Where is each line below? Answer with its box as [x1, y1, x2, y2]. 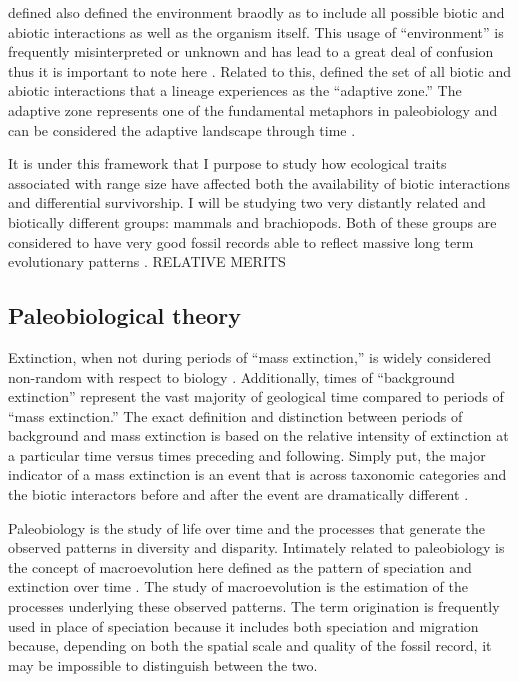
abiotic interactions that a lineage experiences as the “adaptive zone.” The [8, 80, 462, 101]
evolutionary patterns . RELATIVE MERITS [8, 251, 286, 272]
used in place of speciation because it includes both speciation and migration [8, 615, 479, 636]
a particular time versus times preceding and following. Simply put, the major [8, 444, 486, 465]
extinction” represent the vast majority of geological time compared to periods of [8, 386, 504, 407]
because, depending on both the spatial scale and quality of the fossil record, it [8, 635, 492, 656]
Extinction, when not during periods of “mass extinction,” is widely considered [8, 346, 491, 367]
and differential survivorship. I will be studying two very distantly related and [8, 192, 486, 213]
